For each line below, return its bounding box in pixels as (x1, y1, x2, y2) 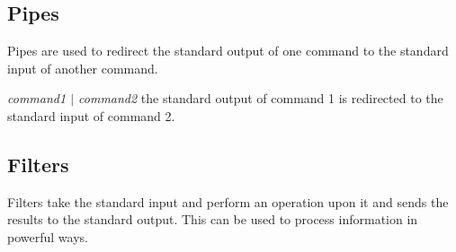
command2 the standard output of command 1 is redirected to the (78, 89, 443, 108)
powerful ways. (7, 227, 88, 246)
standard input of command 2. (7, 106, 175, 125)
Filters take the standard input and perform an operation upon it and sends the (7, 192, 449, 211)
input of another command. (7, 58, 158, 77)
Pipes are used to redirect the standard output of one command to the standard (7, 41, 449, 60)
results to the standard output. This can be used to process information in (7, 210, 418, 229)
